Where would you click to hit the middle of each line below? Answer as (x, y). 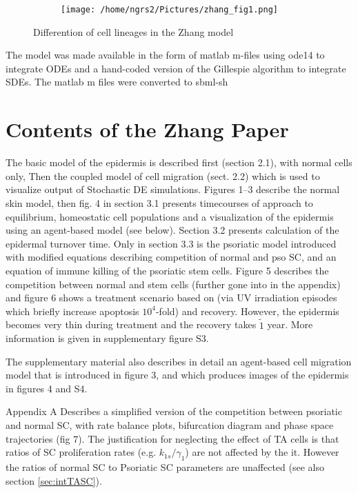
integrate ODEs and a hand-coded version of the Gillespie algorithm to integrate (176, 68)
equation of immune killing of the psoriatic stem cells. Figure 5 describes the (167, 270)
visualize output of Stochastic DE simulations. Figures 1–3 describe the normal (173, 189)
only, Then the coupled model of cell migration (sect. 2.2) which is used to (163, 175)
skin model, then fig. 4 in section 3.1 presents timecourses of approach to (159, 202)
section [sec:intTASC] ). (54, 480)
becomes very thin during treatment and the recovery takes (131, 324)
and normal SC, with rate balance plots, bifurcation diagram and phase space (170, 425)
